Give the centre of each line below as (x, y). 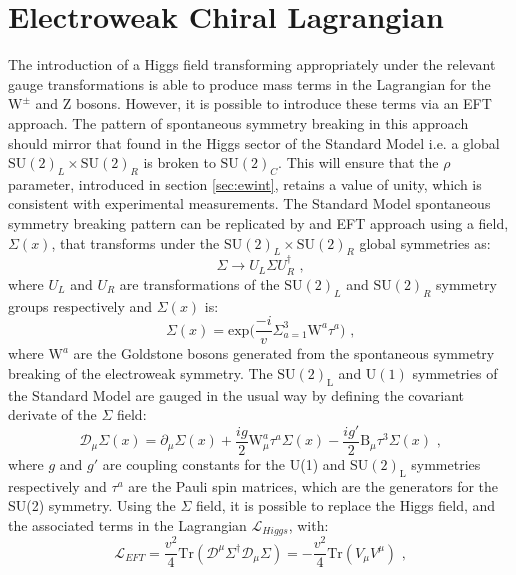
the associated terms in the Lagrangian (127, 524)
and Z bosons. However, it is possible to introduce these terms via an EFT (263, 103)
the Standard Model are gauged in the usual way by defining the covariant (236, 394)
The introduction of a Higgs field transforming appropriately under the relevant (252, 64)
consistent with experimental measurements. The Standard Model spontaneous (249, 203)
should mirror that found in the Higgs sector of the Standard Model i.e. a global (254, 142)
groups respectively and (80, 305)
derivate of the (52, 414)
